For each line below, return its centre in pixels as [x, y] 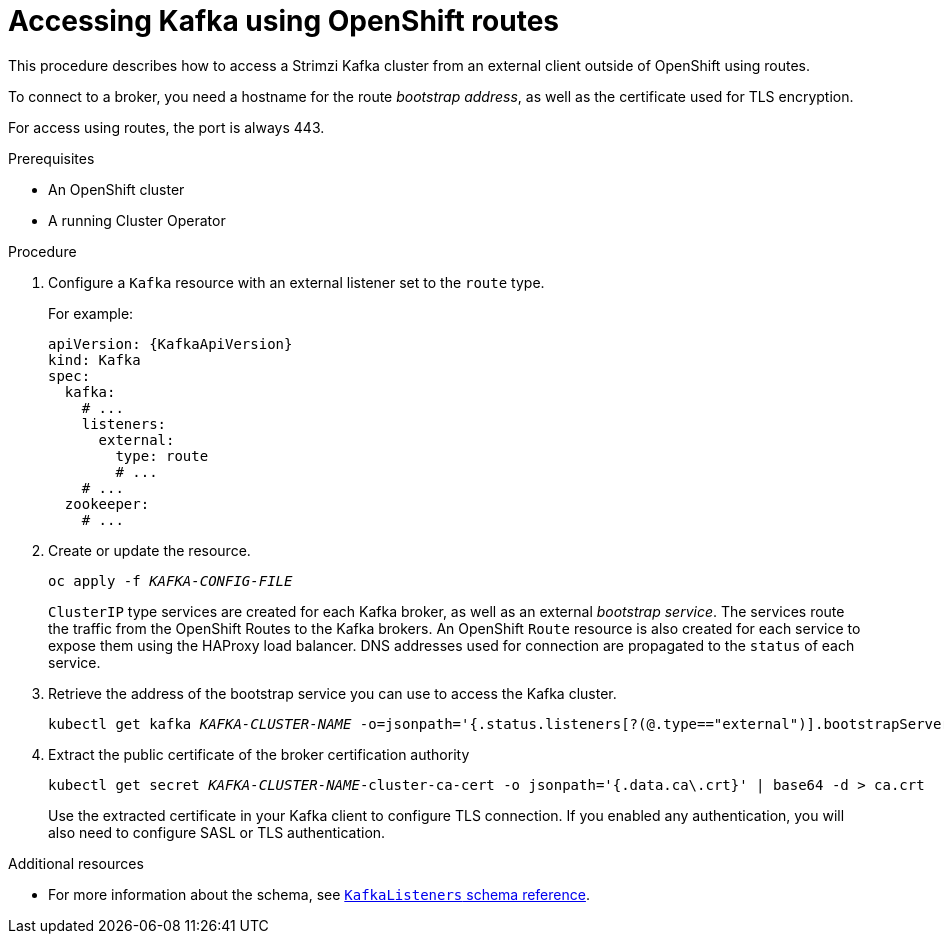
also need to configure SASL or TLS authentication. [217, 832]
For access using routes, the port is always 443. [166, 127]
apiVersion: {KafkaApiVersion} [170, 343]
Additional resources [76, 863]
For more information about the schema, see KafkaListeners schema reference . [319, 894]
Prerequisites [51, 158]
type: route [162, 455]
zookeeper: [107, 503]
